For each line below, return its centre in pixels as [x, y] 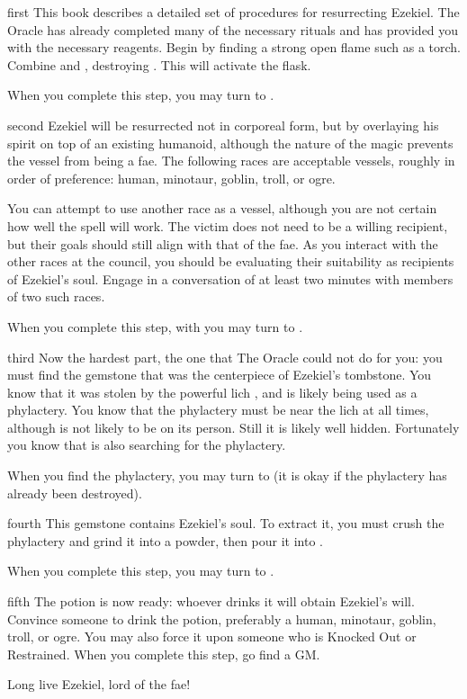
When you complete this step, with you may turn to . [155, 326]
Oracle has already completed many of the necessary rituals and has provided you [233, 29]
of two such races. [56, 296]
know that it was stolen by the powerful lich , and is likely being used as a [212, 392]
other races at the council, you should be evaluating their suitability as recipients [231, 261]
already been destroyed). [75, 493]
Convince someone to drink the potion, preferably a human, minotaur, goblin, [222, 618]
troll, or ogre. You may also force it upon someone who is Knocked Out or [212, 636]
